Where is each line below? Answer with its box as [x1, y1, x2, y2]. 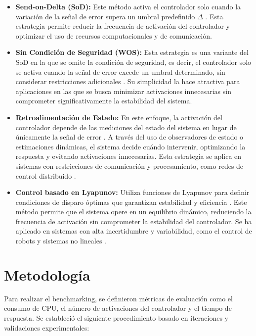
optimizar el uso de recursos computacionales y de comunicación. [15, 30, 212, 41]
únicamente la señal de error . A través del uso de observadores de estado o [15, 132, 244, 142]
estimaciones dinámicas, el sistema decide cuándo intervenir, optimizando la [15, 141, 246, 151]
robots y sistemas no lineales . [15, 236, 106, 246]
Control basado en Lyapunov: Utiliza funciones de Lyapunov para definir [15, 187, 250, 197]
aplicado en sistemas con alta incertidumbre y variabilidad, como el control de [15, 226, 252, 236]
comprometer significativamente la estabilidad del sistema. [15, 96, 192, 106]
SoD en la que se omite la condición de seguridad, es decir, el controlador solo [15, 56, 252, 67]
